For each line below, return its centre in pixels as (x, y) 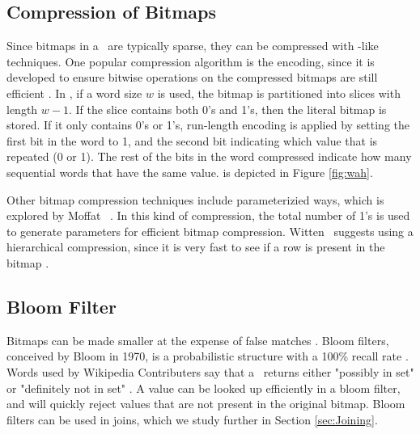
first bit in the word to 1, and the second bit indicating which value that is (192, 140)
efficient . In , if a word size (74, 93)
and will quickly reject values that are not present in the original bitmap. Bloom (206, 404)
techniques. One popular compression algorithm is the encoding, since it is (191, 61)
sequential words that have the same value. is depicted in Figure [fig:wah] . (190, 172)
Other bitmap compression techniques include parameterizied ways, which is (195, 199)
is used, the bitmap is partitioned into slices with (279, 93)
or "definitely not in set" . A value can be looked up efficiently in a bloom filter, (204, 388)
